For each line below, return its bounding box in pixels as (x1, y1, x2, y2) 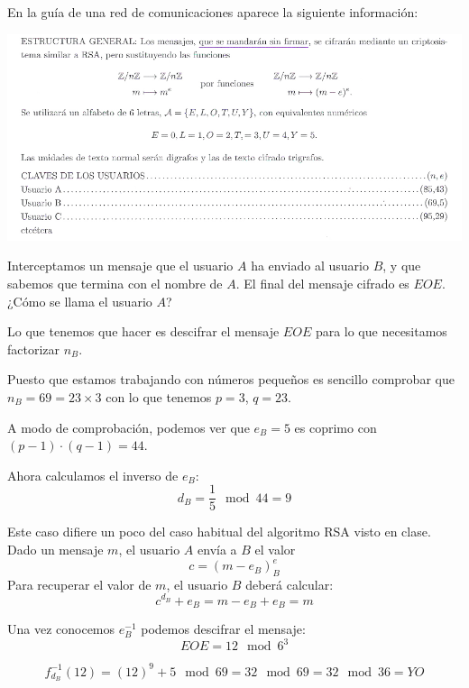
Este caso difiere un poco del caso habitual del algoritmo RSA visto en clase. (7, 522, 431, 541)
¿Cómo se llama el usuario (7, 291, 152, 310)
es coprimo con (294, 417, 377, 436)
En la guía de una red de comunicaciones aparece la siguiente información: (7, 3, 418, 21)
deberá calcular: (245, 574, 334, 593)
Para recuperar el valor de (7, 574, 152, 593)
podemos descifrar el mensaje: (141, 619, 306, 638)
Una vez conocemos (7, 619, 115, 638)
